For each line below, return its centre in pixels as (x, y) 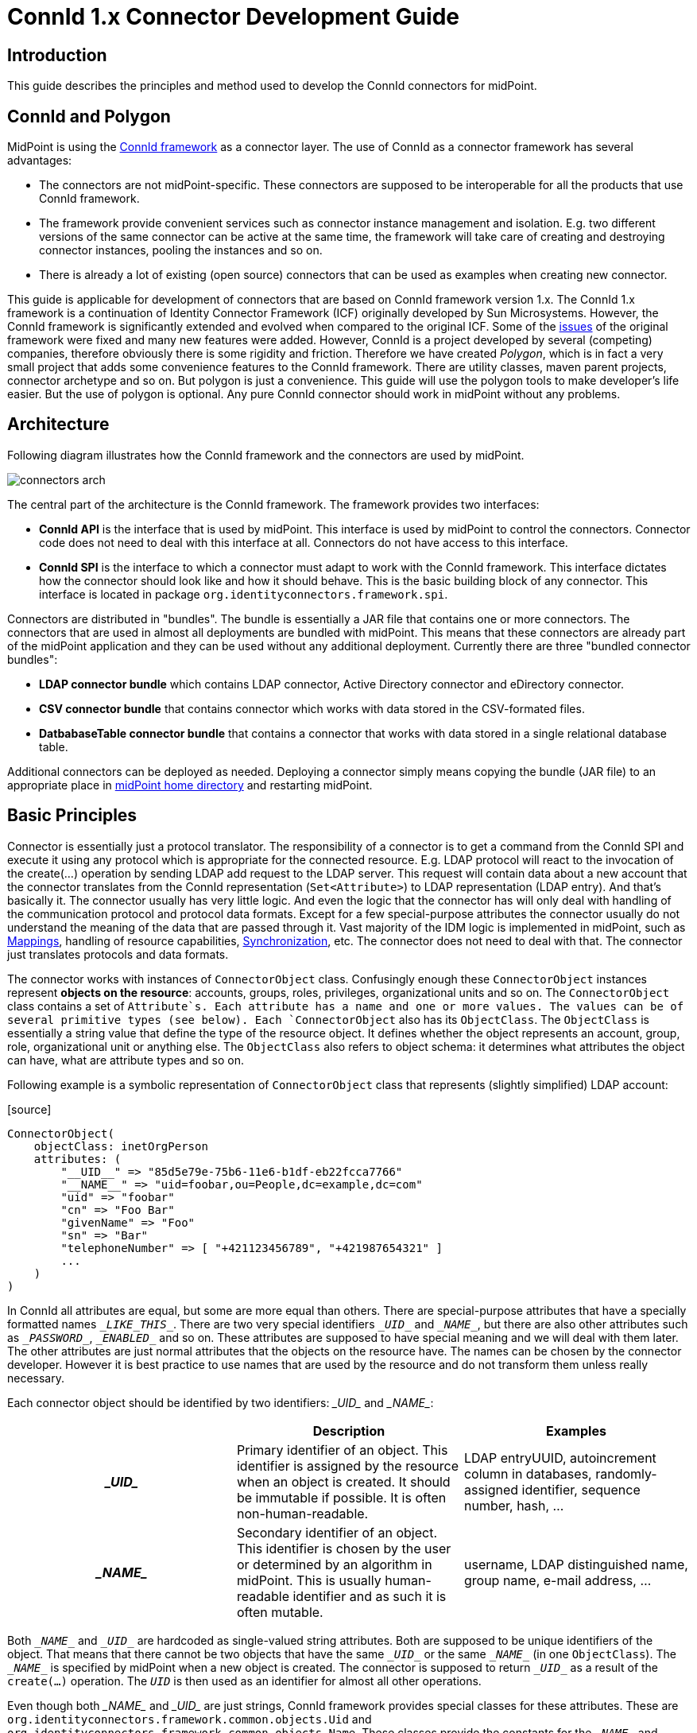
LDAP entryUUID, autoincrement (560, 1458)
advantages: (40, 161)
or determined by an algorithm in (334, 1564)
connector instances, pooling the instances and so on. (181, 250)
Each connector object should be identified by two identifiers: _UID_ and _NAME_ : (221, 1402)
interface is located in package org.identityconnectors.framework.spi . (244, 594)
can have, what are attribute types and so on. (126, 1060)
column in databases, (528, 1473)
